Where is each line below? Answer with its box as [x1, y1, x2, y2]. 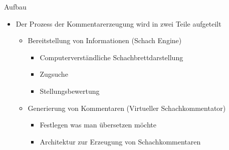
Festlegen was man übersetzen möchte [40, 119, 156, 130]
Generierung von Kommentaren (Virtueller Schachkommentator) [28, 102, 226, 113]
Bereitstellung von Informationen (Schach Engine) [28, 35, 182, 46]
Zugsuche [40, 69, 68, 79]
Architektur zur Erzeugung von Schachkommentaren [40, 136, 201, 146]
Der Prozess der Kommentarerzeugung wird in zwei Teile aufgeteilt [16, 18, 221, 29]
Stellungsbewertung [40, 85, 100, 96]
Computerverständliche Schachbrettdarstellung [40, 52, 183, 62]
